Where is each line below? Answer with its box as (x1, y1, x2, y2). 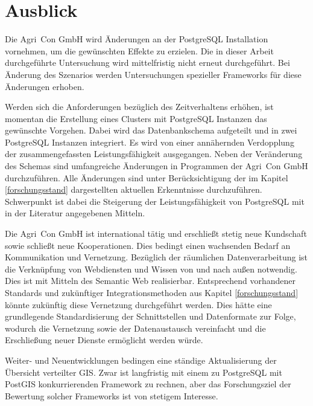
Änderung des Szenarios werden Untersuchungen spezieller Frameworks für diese (5, 68, 302, 80)
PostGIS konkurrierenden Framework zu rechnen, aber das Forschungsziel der (5, 378, 291, 390)
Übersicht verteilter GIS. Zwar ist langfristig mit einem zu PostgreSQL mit (5, 366, 282, 378)
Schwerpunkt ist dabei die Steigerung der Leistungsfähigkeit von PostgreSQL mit (5, 195, 305, 207)
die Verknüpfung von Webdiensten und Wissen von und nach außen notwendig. (5, 262, 297, 275)
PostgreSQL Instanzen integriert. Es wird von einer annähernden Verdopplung (5, 135, 294, 148)
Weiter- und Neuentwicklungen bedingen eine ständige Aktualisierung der (5, 353, 277, 366)
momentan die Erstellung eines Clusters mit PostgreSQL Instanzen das (5, 112, 267, 124)
